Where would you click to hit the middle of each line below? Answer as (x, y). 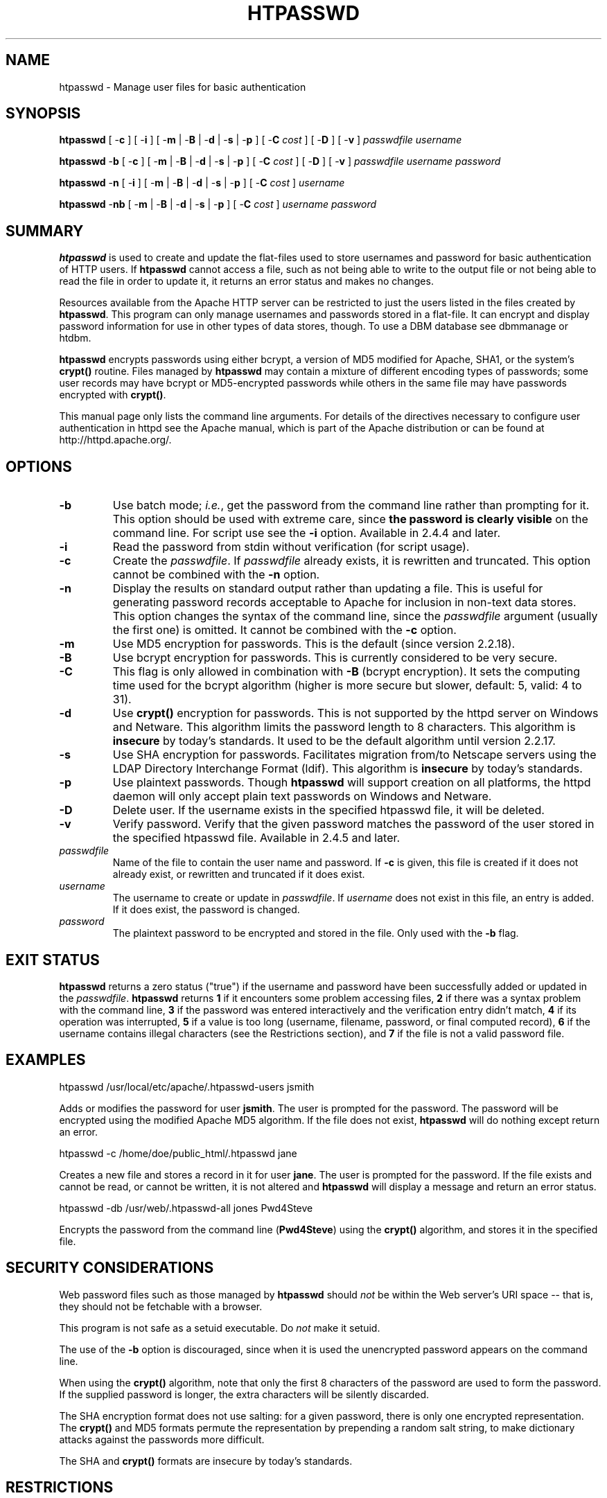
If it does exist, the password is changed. (206, 910)
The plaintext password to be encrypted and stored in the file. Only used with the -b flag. (316, 933)
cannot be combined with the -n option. (216, 575)
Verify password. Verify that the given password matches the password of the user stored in (353, 824)
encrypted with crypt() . (113, 395)
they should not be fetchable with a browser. (161, 1306)
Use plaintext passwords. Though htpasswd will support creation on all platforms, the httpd (352, 783)
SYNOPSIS (43, 114)
